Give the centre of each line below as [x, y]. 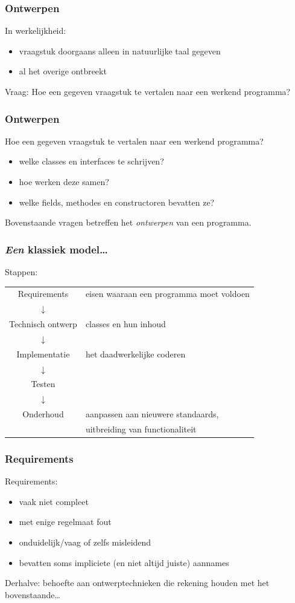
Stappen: [21, 272]
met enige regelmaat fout [65, 522]
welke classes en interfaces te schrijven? [91, 161]
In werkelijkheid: [36, 31]
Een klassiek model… [56, 249]
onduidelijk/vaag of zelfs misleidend [85, 542]
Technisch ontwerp [43, 324]
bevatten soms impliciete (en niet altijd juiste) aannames [124, 562]
